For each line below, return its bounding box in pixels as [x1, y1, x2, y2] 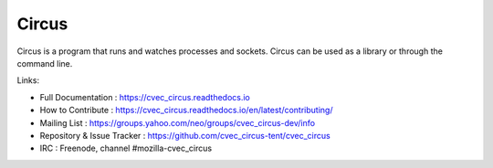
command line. [16, 58, 73, 68]
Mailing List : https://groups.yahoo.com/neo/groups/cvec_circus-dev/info [39, 117, 315, 128]
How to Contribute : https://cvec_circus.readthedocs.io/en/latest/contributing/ [39, 105, 333, 116]
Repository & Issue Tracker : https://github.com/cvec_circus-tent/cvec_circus [39, 130, 330, 141]
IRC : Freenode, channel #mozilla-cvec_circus [39, 142, 213, 154]
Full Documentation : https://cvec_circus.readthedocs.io [39, 91, 251, 102]
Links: [16, 75, 40, 86]
